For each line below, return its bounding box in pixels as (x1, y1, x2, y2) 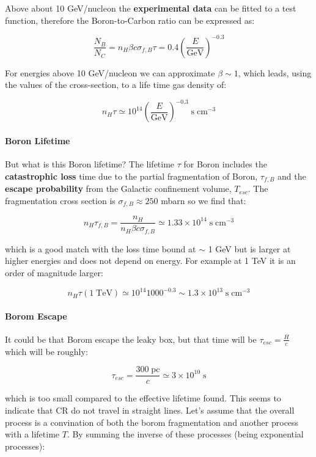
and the (277, 169, 306, 182)
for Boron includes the (183, 158, 267, 170)
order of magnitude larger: (5, 266, 103, 279)
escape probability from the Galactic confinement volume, (5, 182, 232, 195)
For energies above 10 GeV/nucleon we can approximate (5, 66, 215, 79)
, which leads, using (238, 66, 312, 79)
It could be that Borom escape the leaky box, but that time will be (5, 332, 257, 345)
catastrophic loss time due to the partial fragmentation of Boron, (5, 169, 258, 182)
